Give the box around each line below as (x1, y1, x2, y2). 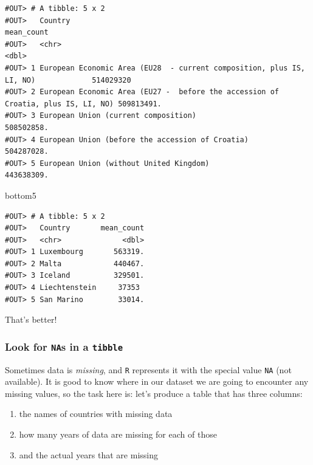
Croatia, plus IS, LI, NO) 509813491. (5, 99, 162, 108)
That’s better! (5, 313, 57, 326)
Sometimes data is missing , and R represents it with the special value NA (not (5, 363, 292, 376)
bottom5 (5, 188, 36, 201)
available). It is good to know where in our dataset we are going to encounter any (5, 375, 309, 388)
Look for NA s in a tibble (5, 339, 123, 354)
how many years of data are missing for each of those (19, 428, 217, 441)
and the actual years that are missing (19, 448, 158, 461)
